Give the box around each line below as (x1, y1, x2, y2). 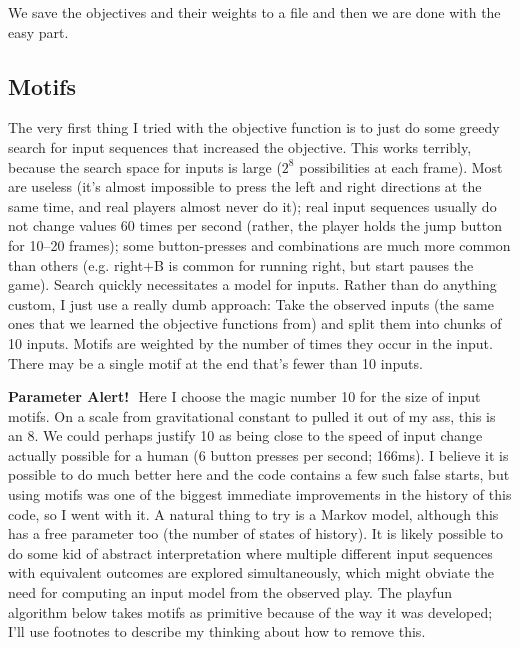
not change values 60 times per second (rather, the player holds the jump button (8, 215, 502, 236)
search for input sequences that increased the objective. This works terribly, (8, 136, 472, 157)
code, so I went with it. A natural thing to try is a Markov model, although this (8, 503, 499, 524)
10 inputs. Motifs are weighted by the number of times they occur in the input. (8, 332, 493, 353)
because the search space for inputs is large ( (8, 156, 282, 177)
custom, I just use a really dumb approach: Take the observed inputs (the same (8, 293, 494, 314)
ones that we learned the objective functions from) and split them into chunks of (8, 313, 502, 334)
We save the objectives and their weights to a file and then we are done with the (8, 2, 501, 22)
